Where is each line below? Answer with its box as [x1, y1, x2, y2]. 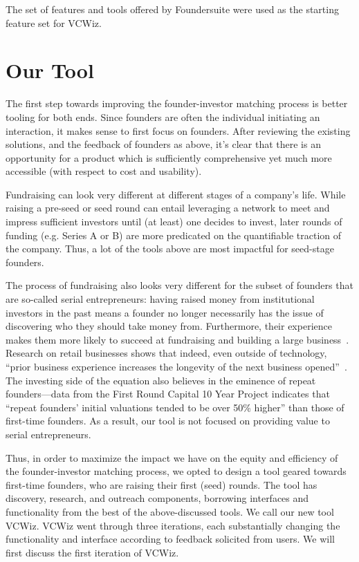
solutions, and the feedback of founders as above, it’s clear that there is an [6, 137, 321, 151]
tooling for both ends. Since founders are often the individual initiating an [6, 109, 320, 124]
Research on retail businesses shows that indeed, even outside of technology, [6, 346, 327, 360]
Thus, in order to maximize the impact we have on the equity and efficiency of [6, 450, 338, 465]
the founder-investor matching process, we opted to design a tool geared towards [6, 464, 347, 478]
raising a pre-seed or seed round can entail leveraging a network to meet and [6, 200, 330, 215]
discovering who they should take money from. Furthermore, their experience [6, 319, 332, 333]
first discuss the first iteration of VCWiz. [6, 545, 179, 559]
